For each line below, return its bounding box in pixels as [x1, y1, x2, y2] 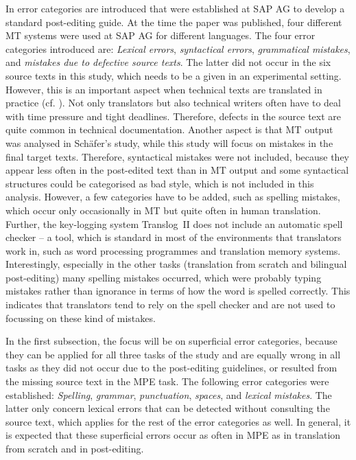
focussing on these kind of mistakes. [5, 310, 156, 325]
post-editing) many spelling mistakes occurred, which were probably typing [5, 270, 322, 284]
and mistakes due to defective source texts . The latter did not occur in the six [5, 55, 331, 69]
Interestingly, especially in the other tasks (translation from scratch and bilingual [5, 257, 347, 271]
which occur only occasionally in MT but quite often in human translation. [5, 203, 321, 217]
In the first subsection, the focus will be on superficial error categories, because [5, 334, 337, 348]
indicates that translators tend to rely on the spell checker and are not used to [5, 297, 335, 312]
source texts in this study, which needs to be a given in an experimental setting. [5, 68, 342, 82]
